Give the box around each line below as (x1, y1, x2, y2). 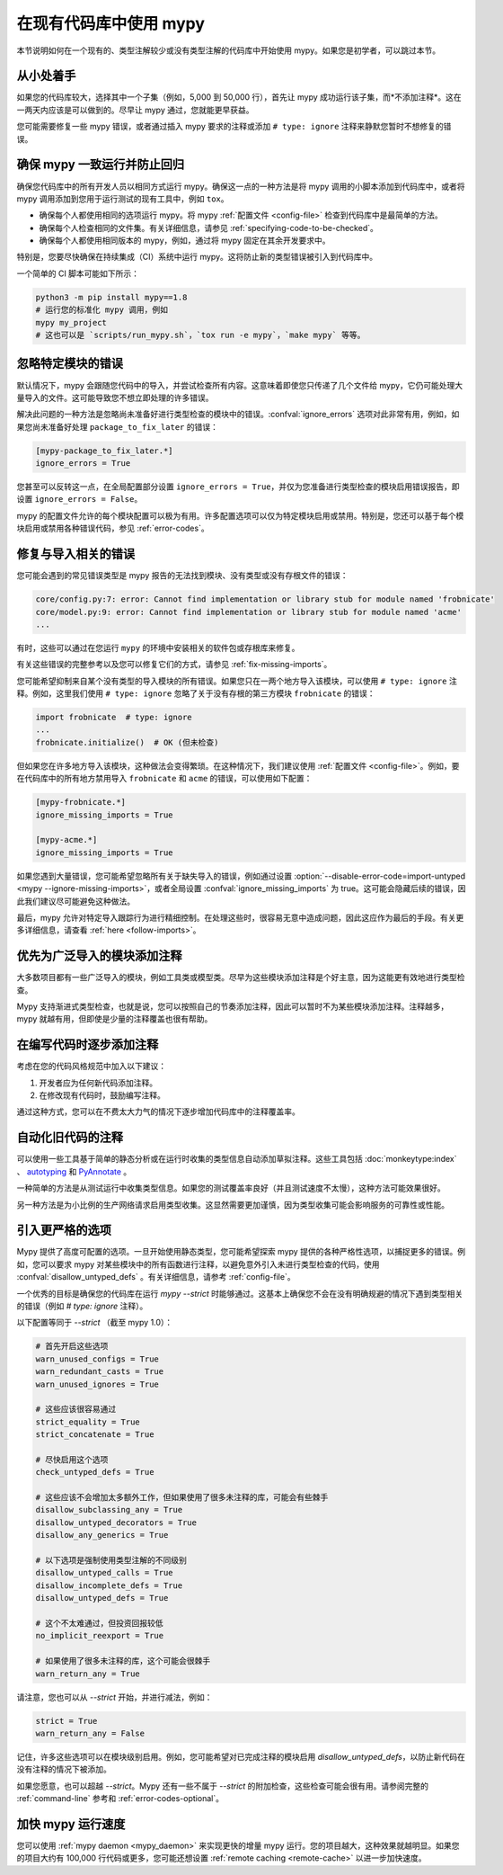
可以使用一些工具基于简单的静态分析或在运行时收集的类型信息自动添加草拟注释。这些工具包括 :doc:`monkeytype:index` (16, 1154, 457, 1165)
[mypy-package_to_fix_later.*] (35, 445, 174, 456)
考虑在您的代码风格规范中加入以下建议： (16, 1061, 166, 1072)
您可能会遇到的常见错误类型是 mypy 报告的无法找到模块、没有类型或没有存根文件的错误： (16, 570, 349, 581)
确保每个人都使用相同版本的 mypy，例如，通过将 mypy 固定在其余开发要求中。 (39, 235, 331, 246)
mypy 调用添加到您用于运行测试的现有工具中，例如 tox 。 (16, 193, 229, 204)
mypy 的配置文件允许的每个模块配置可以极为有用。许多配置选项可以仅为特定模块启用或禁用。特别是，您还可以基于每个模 (16, 510, 464, 521)
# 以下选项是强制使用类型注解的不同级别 (35, 1556, 188, 1566)
